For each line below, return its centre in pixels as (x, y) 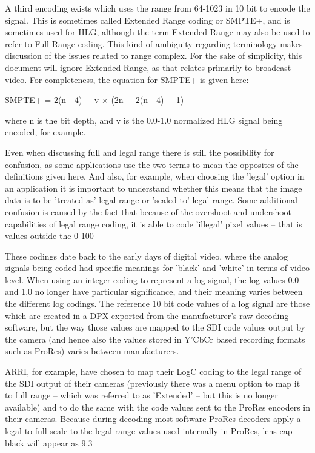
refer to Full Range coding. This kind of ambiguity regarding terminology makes (154, 43)
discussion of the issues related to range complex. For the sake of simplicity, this (154, 55)
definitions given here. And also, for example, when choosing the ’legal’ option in (155, 176)
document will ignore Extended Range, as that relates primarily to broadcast (148, 67)
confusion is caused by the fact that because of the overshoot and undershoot (148, 211)
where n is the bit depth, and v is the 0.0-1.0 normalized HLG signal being (144, 120)
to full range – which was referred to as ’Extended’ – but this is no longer (141, 395)
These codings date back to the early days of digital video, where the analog (146, 256)
